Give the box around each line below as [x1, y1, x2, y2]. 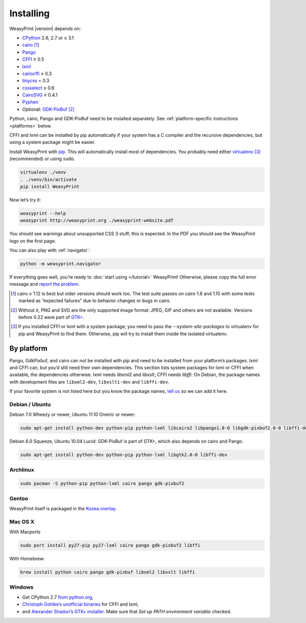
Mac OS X [9, 518, 35, 525]
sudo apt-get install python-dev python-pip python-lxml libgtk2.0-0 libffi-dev [20, 452, 227, 458]
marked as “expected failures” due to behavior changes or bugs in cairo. [18, 297, 171, 304]
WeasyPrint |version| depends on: [9, 26, 81, 32]
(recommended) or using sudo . [9, 156, 75, 162]
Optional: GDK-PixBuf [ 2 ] [22, 106, 75, 112]
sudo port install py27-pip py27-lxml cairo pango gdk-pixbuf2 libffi [20, 542, 201, 549]
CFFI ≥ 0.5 [22, 56, 44, 62]
